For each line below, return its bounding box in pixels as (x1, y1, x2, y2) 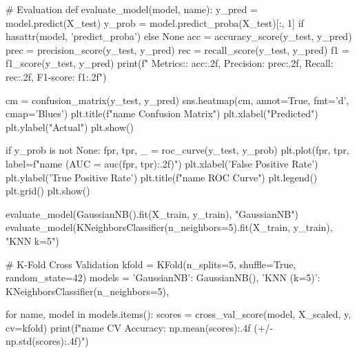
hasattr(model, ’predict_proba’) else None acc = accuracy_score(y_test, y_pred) (6, 29, 352, 43)
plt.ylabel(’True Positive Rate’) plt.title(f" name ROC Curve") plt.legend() (6, 170, 318, 184)
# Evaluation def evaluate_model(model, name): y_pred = (6, 2, 258, 16)
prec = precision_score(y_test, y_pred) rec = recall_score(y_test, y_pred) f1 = (6, 42, 349, 57)
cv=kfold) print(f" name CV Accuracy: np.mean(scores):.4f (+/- (6, 320, 274, 334)
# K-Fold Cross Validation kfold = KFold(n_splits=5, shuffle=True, (6, 256, 296, 271)
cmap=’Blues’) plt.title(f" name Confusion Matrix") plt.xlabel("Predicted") (6, 106, 318, 121)
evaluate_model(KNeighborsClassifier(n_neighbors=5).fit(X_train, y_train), (6, 220, 333, 234)
